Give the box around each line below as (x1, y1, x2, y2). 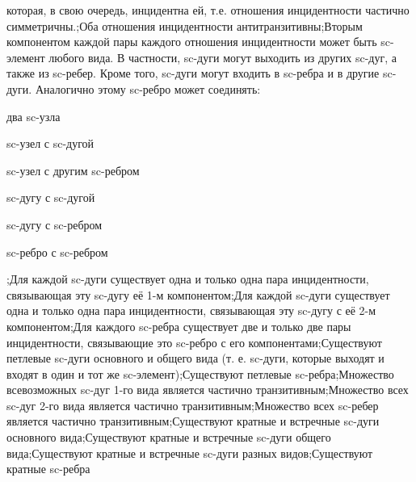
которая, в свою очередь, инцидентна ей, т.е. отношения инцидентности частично (6, 2, 410, 18)
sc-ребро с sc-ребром (6, 243, 108, 260)
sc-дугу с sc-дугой (6, 189, 95, 206)
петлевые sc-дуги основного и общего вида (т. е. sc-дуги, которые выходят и (6, 350, 384, 367)
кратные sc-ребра (6, 460, 90, 477)
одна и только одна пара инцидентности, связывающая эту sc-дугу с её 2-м (6, 302, 376, 319)
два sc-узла (6, 107, 61, 124)
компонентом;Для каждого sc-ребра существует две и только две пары (6, 317, 351, 334)
